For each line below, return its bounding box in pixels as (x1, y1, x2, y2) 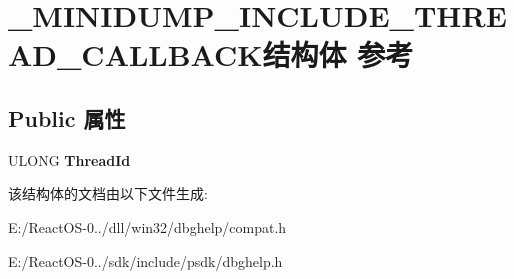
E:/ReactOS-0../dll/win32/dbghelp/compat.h (8, 216, 287, 237)
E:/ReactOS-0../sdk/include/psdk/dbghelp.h (8, 250, 283, 271)
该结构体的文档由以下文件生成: (8, 183, 208, 204)
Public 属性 (8, 102, 126, 133)
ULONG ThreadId (8, 149, 131, 170)
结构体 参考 (262, 34, 414, 75)
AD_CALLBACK (8, 34, 263, 75)
